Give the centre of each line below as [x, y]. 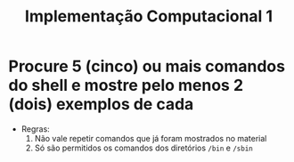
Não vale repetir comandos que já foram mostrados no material [151, 138]
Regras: [35, 129]
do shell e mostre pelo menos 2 [126, 85]
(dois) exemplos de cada [101, 105]
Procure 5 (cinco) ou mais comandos [147, 66]
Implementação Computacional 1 [149, 16]
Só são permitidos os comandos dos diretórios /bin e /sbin [143, 148]
